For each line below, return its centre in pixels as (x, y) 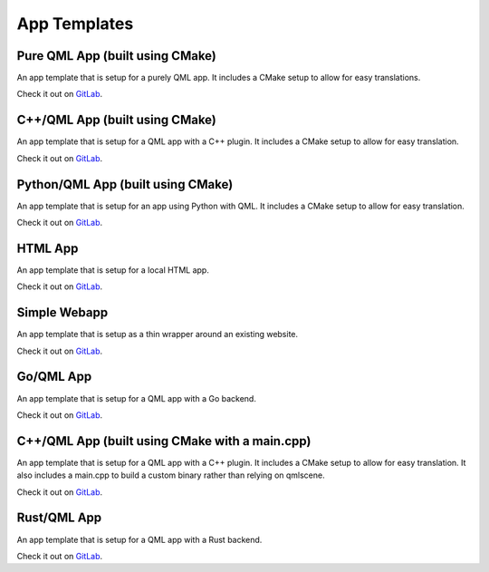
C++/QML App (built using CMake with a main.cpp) (164, 441)
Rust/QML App (59, 518)
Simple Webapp (62, 313)
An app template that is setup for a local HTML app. (113, 270)
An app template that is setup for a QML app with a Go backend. (137, 398)
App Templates (75, 24)
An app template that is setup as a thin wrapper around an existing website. (158, 334)
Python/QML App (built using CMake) (125, 184)
